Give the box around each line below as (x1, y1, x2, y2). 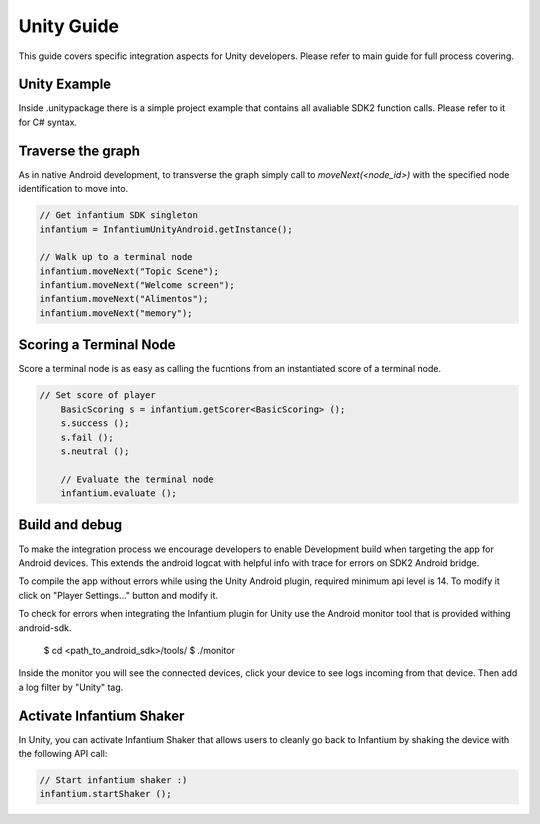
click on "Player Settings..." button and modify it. (18, 589, 219, 601)
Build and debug (18, 516, 123, 534)
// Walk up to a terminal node (39, 251, 194, 263)
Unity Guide (18, 15, 120, 37)
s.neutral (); (60, 445, 130, 457)
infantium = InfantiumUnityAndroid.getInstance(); (39, 223, 294, 235)
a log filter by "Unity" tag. (18, 681, 124, 693)
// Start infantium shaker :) (39, 774, 188, 785)
